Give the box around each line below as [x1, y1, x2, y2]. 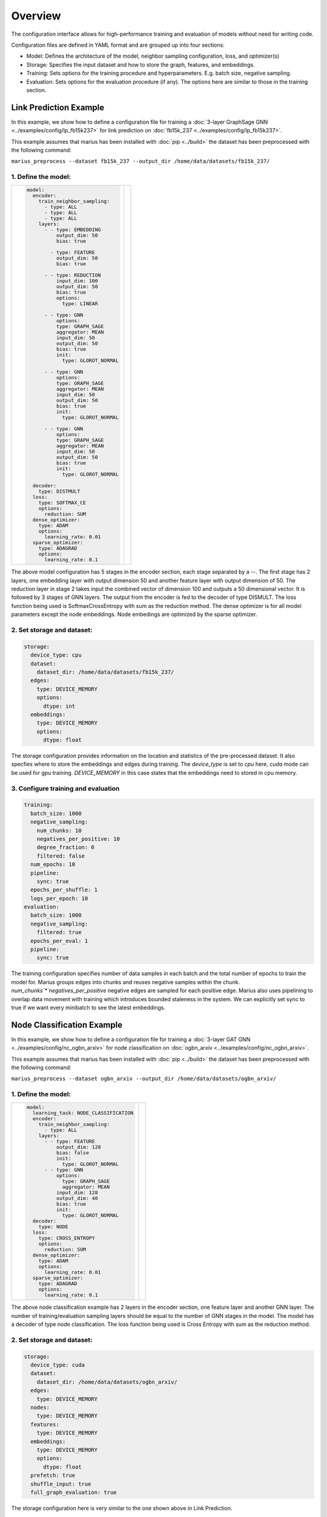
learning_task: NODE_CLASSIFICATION [32, 1110, 134, 1117]
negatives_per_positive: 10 [36, 835, 121, 842]
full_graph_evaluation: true [30, 1488, 117, 1496]
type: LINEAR [62, 300, 98, 307]
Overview [11, 9, 61, 22]
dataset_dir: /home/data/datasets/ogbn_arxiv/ [36, 1378, 178, 1385]
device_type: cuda [30, 1362, 85, 1368]
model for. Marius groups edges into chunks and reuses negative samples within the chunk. [11, 978, 240, 985]
